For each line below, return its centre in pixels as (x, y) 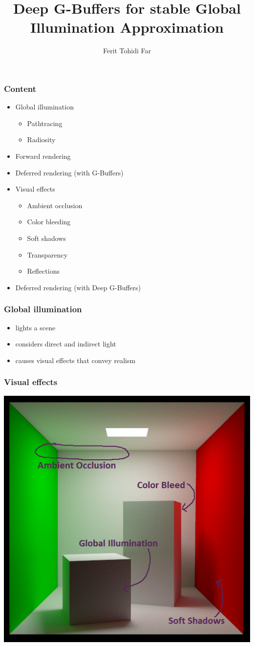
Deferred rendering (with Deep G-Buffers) (78, 287)
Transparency (47, 254)
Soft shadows (47, 238)
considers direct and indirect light (66, 344)
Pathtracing (45, 123)
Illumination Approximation (127, 27)
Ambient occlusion (55, 205)
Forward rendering (43, 156)
